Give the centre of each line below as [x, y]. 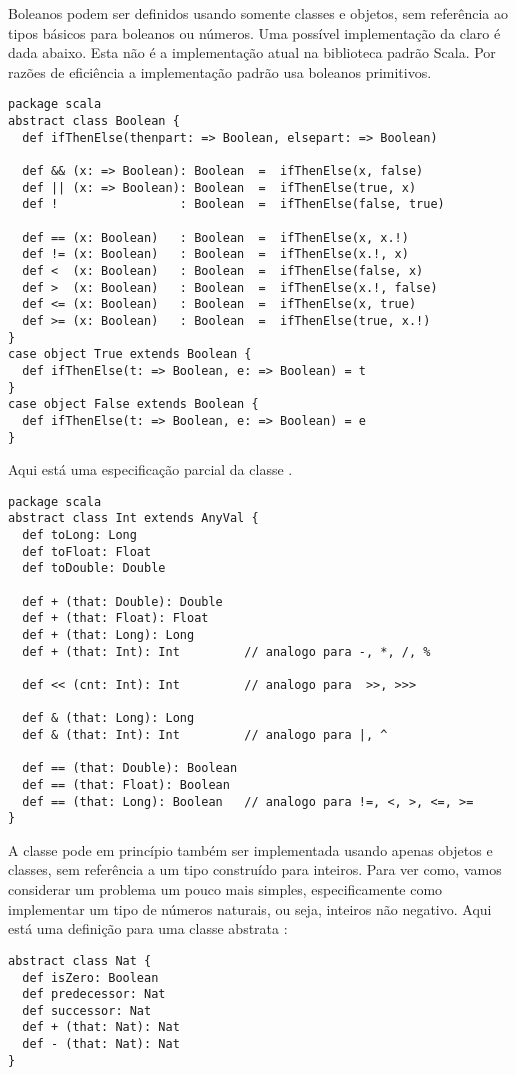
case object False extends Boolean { [133, 404]
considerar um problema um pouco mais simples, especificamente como [225, 889]
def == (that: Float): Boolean [126, 784]
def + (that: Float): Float [115, 618]
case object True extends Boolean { [130, 354]
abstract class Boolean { [94, 121]
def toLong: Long [79, 535]
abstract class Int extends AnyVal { [133, 518]
